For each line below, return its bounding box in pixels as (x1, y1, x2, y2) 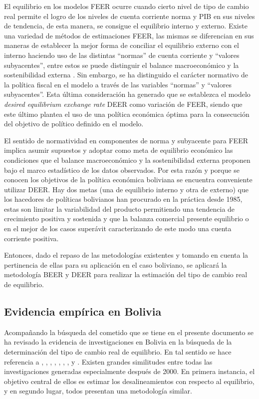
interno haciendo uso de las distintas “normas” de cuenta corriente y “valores (4, 49, 240, 60)
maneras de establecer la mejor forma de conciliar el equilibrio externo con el (4, 40, 239, 50)
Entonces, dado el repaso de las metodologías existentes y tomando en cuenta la (4, 250, 249, 260)
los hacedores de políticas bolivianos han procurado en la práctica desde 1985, (4, 194, 243, 204)
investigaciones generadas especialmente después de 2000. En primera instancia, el (4, 366, 255, 377)
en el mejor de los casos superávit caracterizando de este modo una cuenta (4, 223, 232, 234)
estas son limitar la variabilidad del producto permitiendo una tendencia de (4, 203, 235, 214)
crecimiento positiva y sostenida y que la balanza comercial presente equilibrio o (4, 213, 249, 224)
